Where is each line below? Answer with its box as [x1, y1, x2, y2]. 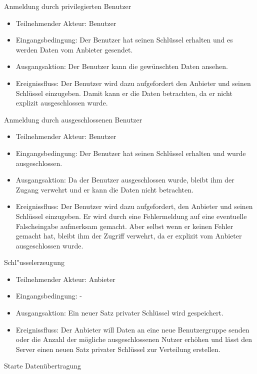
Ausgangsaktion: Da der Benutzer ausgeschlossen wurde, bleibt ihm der [15, 174, 234, 185]
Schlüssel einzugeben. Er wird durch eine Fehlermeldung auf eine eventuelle [15, 210, 247, 221]
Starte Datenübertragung [4, 360, 81, 371]
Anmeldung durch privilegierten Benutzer [4, 1, 131, 11]
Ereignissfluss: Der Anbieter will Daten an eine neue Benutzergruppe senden [15, 324, 249, 334]
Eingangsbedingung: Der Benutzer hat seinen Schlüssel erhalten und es [15, 34, 233, 45]
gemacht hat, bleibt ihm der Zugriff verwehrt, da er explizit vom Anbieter [15, 230, 242, 241]
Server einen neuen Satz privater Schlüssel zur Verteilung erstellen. [15, 343, 220, 354]
